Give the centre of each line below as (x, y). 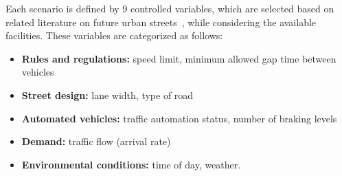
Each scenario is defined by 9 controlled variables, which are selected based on (170, 8)
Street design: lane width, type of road (107, 95)
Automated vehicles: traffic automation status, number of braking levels (179, 118)
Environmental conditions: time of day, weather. (131, 164)
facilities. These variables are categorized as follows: (114, 35)
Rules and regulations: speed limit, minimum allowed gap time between (179, 58)
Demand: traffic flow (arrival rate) (96, 141)
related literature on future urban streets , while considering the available (161, 22)
